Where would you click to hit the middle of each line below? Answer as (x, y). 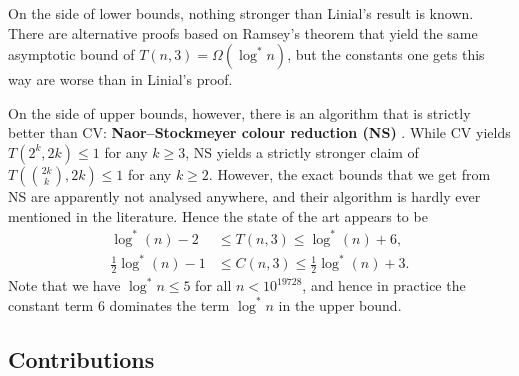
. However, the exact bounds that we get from (349, 173)
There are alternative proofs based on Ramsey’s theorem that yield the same (243, 32)
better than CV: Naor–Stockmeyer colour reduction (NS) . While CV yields (259, 132)
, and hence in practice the (384, 285)
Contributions (81, 358)
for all (213, 285)
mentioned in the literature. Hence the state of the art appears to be (218, 215)
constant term (51, 304)
